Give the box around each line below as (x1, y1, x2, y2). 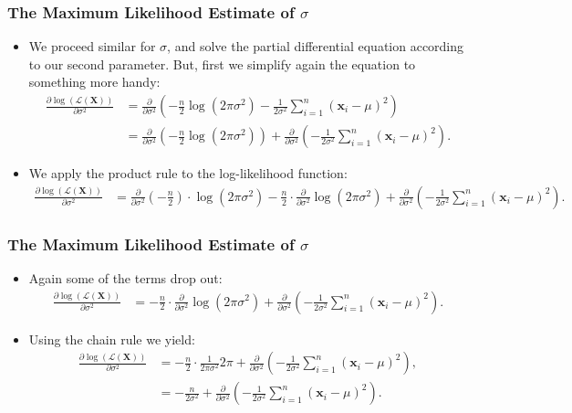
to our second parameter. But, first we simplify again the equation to (28, 54, 416, 73)
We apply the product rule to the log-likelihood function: (28, 164, 348, 183)
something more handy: (28, 72, 161, 91)
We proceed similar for (28, 37, 156, 56)
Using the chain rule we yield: (28, 329, 195, 348)
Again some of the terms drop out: (28, 268, 223, 287)
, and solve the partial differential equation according (167, 37, 464, 56)
